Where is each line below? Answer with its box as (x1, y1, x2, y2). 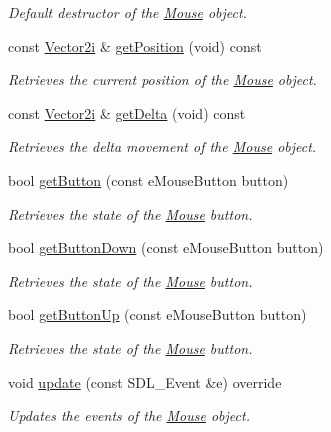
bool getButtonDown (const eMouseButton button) (8, 237, 324, 258)
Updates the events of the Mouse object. (8, 405, 250, 426)
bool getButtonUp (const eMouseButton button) (8, 304, 307, 325)
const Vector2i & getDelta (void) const (8, 102, 246, 123)
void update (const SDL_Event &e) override (8, 371, 282, 392)
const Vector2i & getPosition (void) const (8, 35, 262, 56)
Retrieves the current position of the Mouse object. (8, 69, 317, 90)
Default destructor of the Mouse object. (8, 2, 247, 22)
